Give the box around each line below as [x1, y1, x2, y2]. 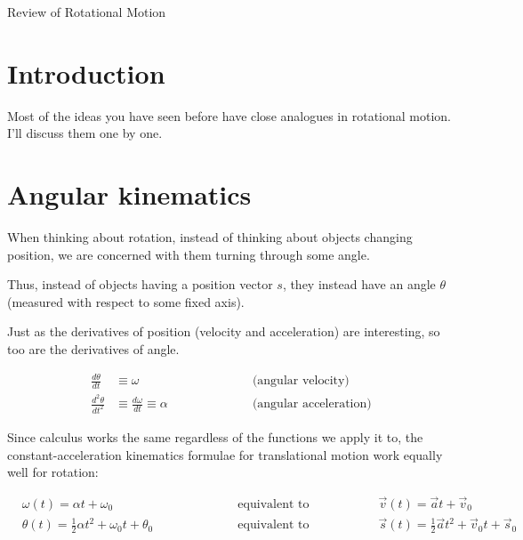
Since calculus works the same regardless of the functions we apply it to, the [7, 427, 423, 446]
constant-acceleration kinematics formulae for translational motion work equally [7, 445, 443, 463]
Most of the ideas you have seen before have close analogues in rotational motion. [7, 106, 451, 125]
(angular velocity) [252, 375, 350, 388]
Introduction [7, 54, 165, 91]
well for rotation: [7, 463, 99, 481]
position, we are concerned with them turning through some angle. [7, 245, 370, 263]
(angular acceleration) [252, 398, 372, 411]
